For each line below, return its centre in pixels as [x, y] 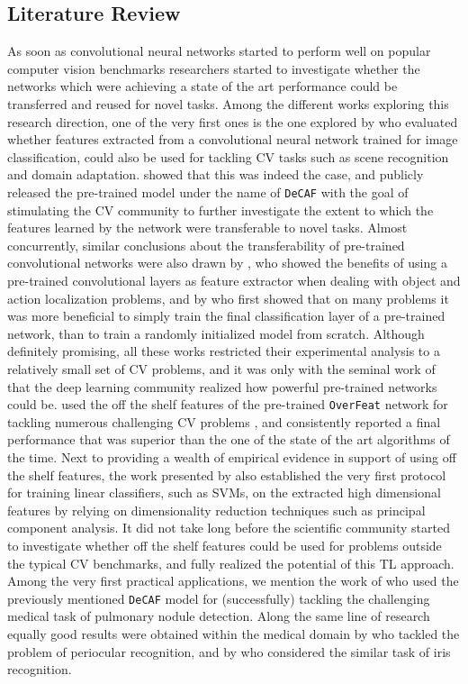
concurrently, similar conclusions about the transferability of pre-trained [206, 245]
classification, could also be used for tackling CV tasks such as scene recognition [228, 156]
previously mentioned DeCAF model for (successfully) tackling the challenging [219, 598]
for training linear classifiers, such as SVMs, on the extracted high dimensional [224, 492]
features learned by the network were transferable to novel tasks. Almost [207, 228]
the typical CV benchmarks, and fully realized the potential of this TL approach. [231, 563]
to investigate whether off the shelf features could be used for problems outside [225, 545]
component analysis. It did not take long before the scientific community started [229, 528]
